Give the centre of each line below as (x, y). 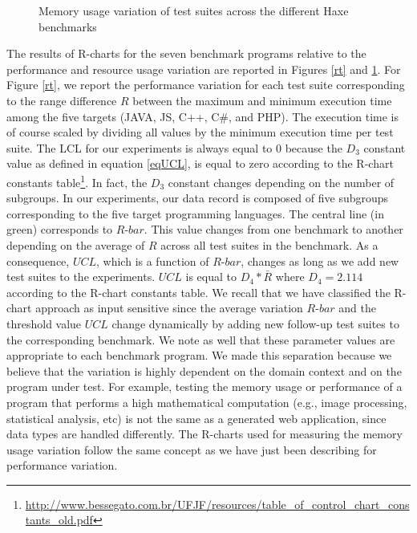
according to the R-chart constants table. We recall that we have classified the (198, 292)
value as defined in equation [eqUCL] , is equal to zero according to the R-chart (200, 163)
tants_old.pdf (59, 520)
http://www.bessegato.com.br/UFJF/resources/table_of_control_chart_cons (217, 504)
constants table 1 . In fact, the (77, 181)
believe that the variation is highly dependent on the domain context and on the (204, 370)
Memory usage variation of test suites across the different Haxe (194, 10)
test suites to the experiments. (81, 277)
